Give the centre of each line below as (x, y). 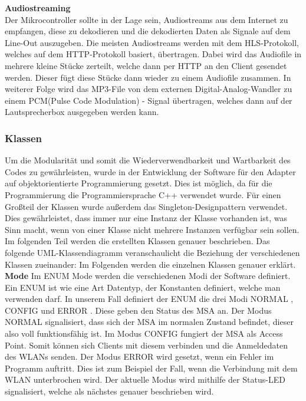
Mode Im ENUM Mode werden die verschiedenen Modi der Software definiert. (148, 276)
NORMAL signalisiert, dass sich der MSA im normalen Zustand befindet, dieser (149, 322)
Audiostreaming (38, 8)
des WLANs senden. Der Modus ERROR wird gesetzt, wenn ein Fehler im (139, 356)
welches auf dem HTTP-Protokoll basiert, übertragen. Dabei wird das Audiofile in (153, 54)
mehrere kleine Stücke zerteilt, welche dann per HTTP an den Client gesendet (146, 65)
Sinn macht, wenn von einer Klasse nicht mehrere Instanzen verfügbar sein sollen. (152, 229)
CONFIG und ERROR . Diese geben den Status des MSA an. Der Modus (138, 310)
